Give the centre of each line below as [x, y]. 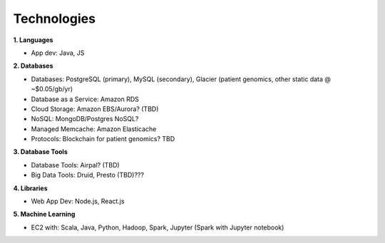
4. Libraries [30, 188]
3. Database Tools [40, 152]
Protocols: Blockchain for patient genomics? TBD [103, 139]
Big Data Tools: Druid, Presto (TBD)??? [87, 175]
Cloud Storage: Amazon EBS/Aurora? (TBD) [95, 109]
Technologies [55, 19]
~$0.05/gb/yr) [52, 89]
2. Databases [33, 66]
